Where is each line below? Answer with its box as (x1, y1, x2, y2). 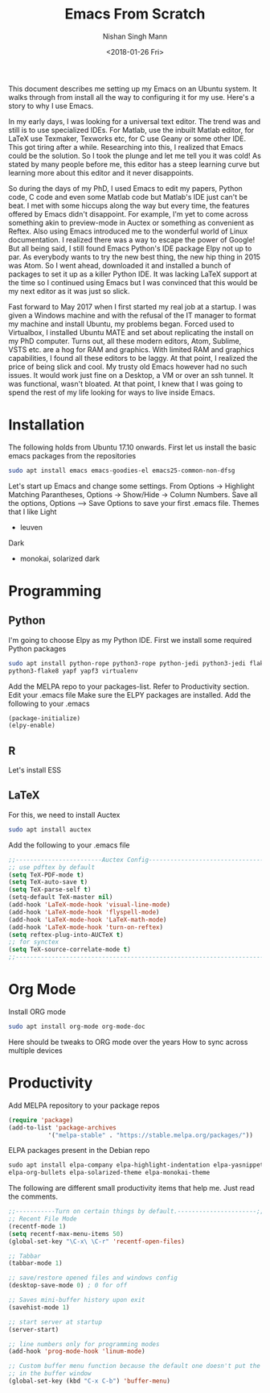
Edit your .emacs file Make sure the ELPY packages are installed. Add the (8, 690, 252, 699)
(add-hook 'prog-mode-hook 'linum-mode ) (8, 1347, 146, 1356)
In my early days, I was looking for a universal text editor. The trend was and (8, 116, 261, 126)
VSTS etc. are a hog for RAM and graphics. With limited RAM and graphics (8, 344, 255, 354)
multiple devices (8, 1045, 63, 1055)
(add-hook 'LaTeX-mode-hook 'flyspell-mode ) (8, 908, 160, 916)
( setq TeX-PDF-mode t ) (8, 871, 84, 879)
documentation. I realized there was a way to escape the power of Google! (8, 234, 256, 244)
